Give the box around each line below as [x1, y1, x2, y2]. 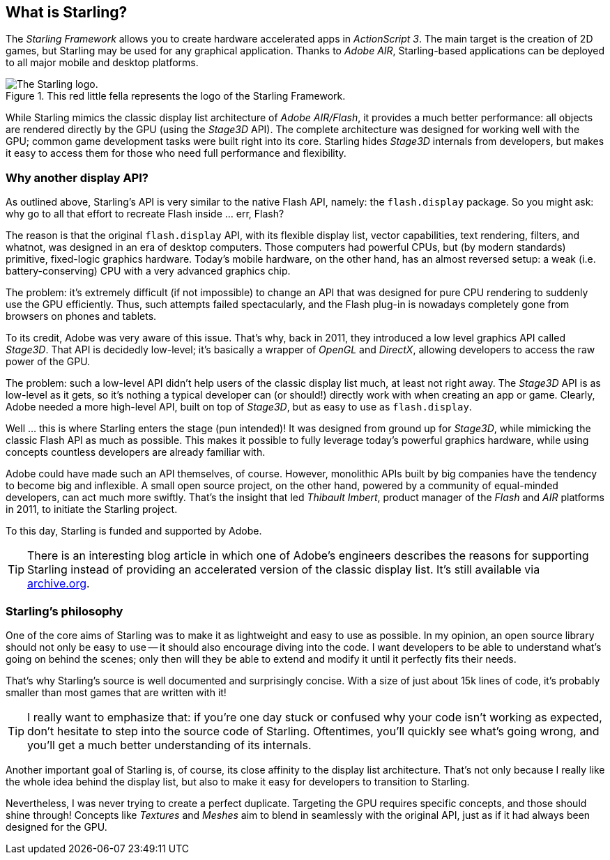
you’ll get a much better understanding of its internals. [27, 737, 312, 752]
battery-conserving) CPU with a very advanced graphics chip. [6, 265, 291, 277]
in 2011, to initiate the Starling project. [6, 503, 178, 516]
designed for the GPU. [6, 820, 107, 833]
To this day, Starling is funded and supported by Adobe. [6, 525, 262, 537]
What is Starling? [6, 3, 128, 21]
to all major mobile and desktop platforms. [6, 56, 199, 69]
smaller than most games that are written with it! [6, 686, 227, 698]
